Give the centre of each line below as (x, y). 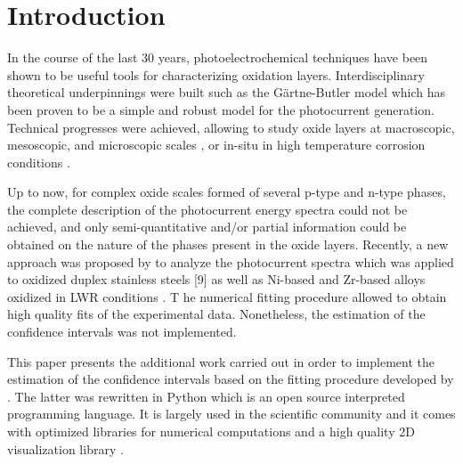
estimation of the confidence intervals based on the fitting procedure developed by (231, 379)
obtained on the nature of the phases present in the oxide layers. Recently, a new (228, 244)
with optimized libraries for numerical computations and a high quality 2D (211, 431)
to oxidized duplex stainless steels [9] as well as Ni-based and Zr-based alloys (216, 279)
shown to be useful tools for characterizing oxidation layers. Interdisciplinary (216, 74)
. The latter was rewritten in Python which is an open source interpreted (206, 396)
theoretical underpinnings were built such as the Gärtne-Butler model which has (226, 92)
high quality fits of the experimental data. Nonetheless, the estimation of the (216, 314)
